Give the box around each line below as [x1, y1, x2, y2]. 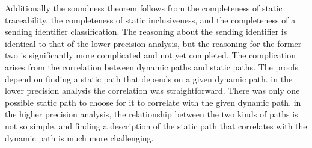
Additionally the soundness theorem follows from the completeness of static [5, 2, 283, 14]
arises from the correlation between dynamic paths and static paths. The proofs [5, 60, 298, 73]
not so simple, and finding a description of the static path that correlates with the [5, 119, 307, 132]
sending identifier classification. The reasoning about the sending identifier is [5, 25, 287, 38]
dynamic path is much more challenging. [5, 131, 154, 144]
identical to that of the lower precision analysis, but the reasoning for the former [5, 37, 302, 49]
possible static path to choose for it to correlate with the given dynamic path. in [5, 96, 301, 108]
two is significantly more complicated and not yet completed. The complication [5, 49, 296, 61]
